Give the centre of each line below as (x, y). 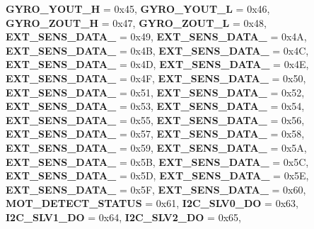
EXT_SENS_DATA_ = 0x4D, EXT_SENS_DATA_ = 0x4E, (157, 64)
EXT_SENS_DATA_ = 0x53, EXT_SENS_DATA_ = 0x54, (155, 106)
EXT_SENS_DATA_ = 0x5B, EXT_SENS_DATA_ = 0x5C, (157, 161)
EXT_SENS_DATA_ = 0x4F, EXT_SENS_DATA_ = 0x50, (156, 78)
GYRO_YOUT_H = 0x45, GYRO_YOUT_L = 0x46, (138, 9)
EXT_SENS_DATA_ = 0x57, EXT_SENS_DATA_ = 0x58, (155, 134)
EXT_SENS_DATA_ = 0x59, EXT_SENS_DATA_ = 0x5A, (156, 147)
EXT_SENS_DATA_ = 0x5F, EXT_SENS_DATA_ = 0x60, (156, 189)
